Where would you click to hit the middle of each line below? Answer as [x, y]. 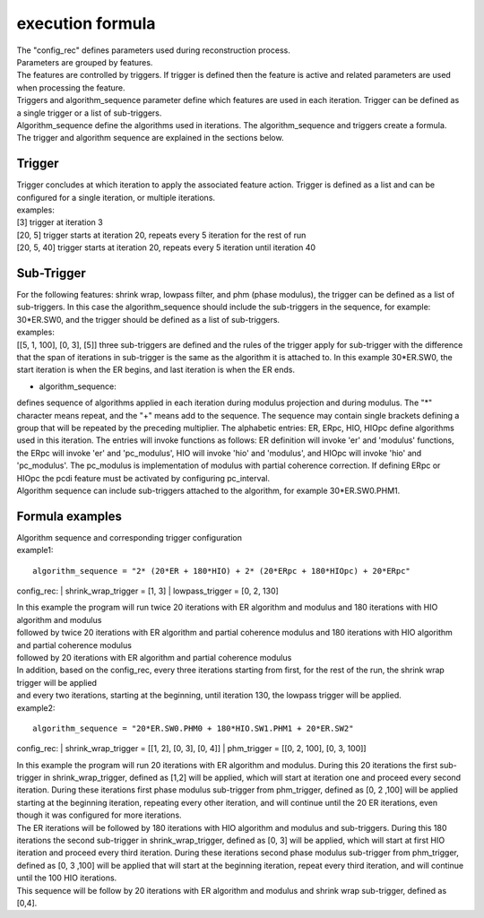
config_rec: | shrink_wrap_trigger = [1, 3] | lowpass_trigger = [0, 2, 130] [148, 591]
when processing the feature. [71, 87]
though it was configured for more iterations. [99, 815]
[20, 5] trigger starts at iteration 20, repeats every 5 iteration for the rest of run [161, 235]
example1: [35, 550]
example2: [36, 707]
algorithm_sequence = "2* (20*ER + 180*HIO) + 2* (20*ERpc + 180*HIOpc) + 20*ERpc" [222, 571]
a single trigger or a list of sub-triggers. [89, 113]
